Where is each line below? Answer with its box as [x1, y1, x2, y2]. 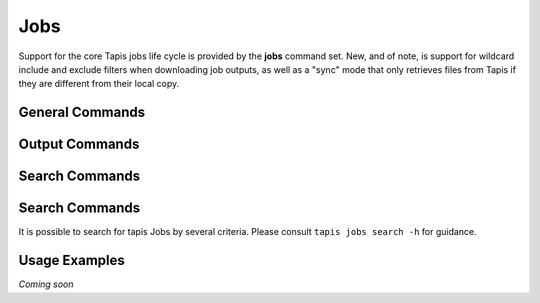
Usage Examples [18, 252, 125, 269]
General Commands [18, 104, 145, 121]
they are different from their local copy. [18, 78, 180, 90]
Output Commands [18, 136, 140, 153]
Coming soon [18, 278, 74, 290]
